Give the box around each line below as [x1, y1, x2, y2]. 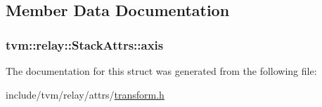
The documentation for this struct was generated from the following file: [6, 64, 317, 78]
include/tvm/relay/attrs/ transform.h [6, 87, 165, 101]
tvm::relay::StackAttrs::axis [6, 36, 164, 53]
